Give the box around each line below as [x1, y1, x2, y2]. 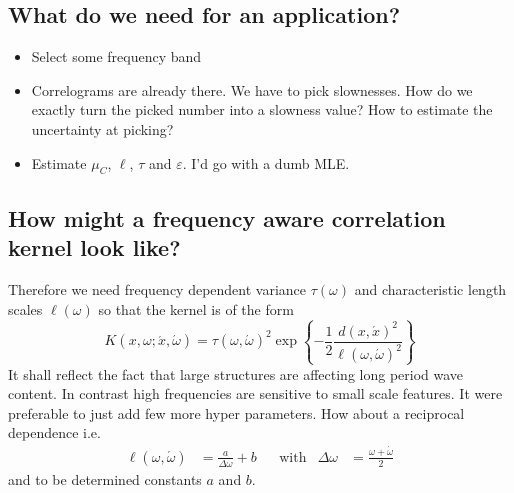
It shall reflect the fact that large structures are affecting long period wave [8, 363, 464, 384]
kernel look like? [8, 232, 181, 263]
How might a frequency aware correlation [8, 202, 446, 233]
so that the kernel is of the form [98, 298, 294, 319]
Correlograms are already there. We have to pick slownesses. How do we [31, 79, 473, 100]
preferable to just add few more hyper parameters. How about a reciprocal [8, 402, 465, 423]
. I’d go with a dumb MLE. [182, 152, 350, 173]
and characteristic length [354, 278, 507, 299]
